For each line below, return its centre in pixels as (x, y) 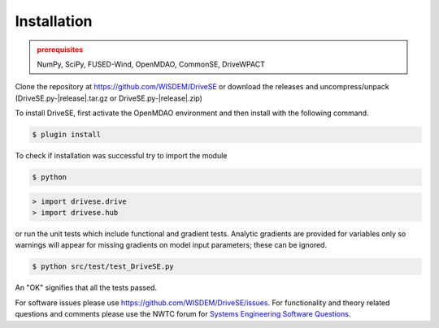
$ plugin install (67, 135)
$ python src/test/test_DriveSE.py (103, 267)
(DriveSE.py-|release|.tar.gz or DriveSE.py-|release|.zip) (109, 98)
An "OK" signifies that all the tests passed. (86, 287)
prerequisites (60, 50)
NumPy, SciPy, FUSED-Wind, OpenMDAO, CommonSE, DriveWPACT (151, 64)
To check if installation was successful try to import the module (121, 156)
